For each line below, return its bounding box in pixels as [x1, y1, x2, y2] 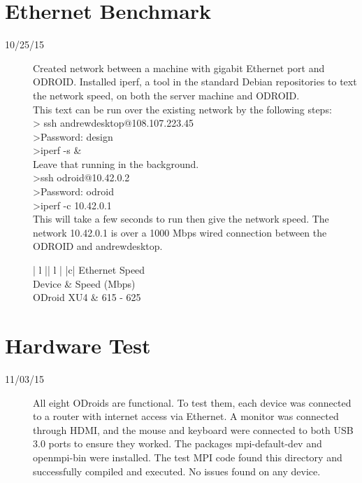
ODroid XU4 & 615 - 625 [33, 290, 141, 304]
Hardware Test [5, 331, 151, 359]
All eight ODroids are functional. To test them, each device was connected [33, 395, 352, 409]
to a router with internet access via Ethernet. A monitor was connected [33, 409, 339, 423]
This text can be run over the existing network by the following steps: [33, 101, 332, 116]
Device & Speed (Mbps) [33, 276, 136, 290]
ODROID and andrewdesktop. [33, 239, 163, 253]
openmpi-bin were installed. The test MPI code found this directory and [33, 449, 342, 464]
